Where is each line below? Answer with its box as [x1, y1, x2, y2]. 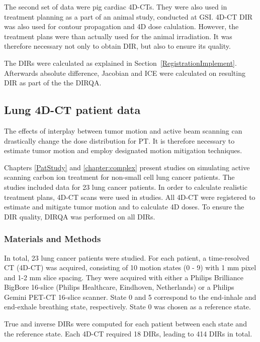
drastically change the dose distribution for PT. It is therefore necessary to [4, 135, 235, 146]
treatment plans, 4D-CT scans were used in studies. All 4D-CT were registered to [4, 191, 255, 202]
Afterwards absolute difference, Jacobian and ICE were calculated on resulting [4, 67, 245, 78]
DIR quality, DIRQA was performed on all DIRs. [4, 211, 155, 221]
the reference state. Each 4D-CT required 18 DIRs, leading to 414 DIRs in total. [4, 328, 252, 338]
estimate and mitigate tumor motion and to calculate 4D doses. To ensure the [4, 201, 244, 212]
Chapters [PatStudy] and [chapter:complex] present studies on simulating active [4, 162, 250, 172]
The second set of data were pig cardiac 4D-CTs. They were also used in [4, 2, 227, 12]
